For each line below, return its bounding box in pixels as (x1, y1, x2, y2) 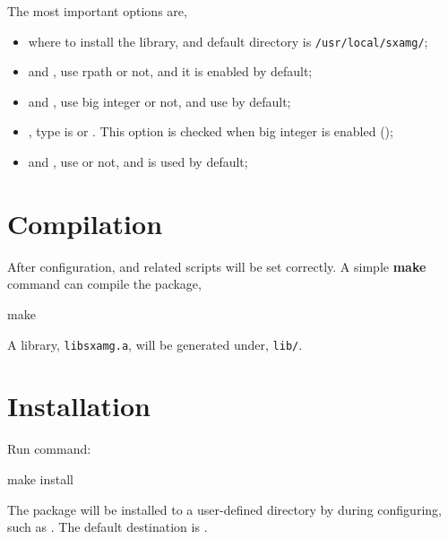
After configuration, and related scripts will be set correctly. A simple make (7, 256, 426, 275)
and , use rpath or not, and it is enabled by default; (28, 62, 313, 81)
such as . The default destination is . (7, 517, 208, 536)
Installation (7, 387, 151, 424)
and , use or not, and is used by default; (28, 152, 248, 171)
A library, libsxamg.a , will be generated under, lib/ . (7, 335, 303, 353)
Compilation (7, 204, 163, 241)
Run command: (7, 439, 91, 458)
